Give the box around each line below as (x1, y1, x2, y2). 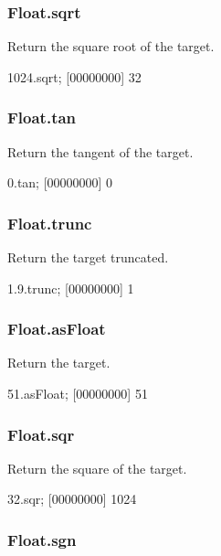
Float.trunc (7, 211, 92, 234)
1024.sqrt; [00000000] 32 (7, 67, 142, 86)
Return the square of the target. (7, 458, 187, 477)
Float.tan (7, 106, 77, 129)
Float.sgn (7, 528, 77, 551)
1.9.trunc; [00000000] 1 (7, 278, 134, 297)
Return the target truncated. (7, 248, 169, 267)
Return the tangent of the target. (7, 142, 194, 161)
